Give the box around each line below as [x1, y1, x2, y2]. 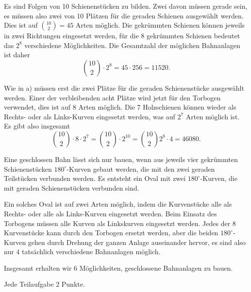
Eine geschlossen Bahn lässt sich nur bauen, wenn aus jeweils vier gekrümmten [4, 154, 238, 164]
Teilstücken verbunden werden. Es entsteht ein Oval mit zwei [4, 173, 186, 183]
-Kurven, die [200, 173, 237, 183]
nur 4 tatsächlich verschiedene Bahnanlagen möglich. [4, 246, 161, 257]
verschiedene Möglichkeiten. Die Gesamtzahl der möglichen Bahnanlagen [24, 40, 240, 50]
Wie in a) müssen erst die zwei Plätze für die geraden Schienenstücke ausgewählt [4, 82, 244, 93]
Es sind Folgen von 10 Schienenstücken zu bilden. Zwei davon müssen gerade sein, [4, 1, 248, 11]
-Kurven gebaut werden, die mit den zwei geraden [67, 163, 215, 174]
